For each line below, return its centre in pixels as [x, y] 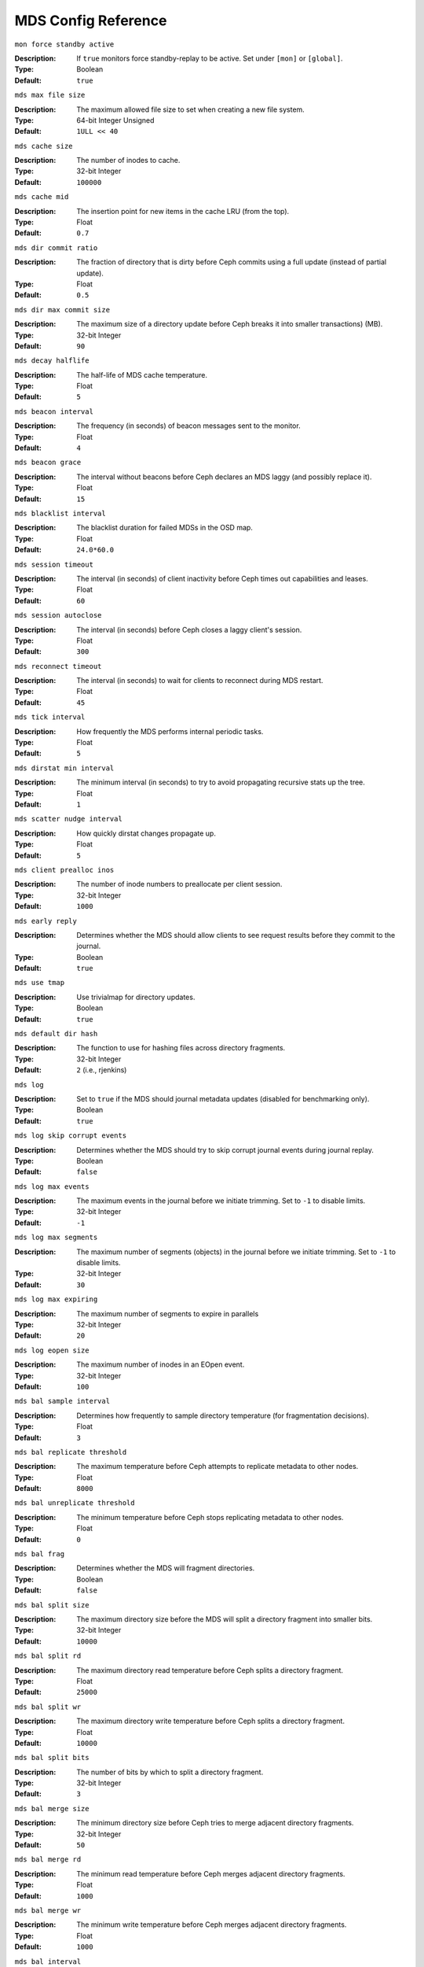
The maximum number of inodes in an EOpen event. [161, 1364]
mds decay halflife [52, 361]
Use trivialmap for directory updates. [136, 997]
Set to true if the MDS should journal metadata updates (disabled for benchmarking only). [223, 1098]
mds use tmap [40, 983]
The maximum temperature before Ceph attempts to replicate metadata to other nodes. [217, 1467]
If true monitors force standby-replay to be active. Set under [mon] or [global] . [210, 58]
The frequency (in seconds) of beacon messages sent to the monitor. [189, 426]
